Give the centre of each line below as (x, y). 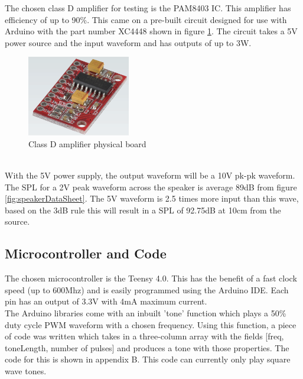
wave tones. (26, 370)
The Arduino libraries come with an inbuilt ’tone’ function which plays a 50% (146, 312)
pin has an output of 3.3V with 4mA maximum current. (106, 301)
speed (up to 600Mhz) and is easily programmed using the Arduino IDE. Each (147, 289)
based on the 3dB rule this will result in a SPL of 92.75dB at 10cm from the (143, 210)
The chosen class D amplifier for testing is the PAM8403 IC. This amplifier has (148, 8)
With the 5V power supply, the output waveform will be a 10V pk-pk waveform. (150, 175)
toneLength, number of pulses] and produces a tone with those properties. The (147, 347)
